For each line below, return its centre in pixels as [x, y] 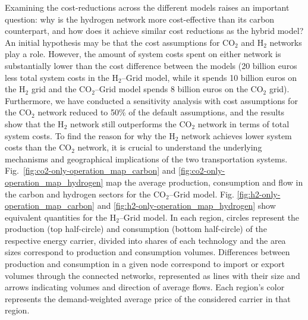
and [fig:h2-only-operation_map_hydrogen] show [186, 206]
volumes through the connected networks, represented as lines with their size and [153, 275]
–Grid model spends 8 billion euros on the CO [179, 89]
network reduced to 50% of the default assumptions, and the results [161, 112]
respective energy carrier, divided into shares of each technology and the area [145, 240]
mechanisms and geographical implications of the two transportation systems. [146, 159]
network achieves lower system [237, 135]
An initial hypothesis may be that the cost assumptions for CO [120, 42]
